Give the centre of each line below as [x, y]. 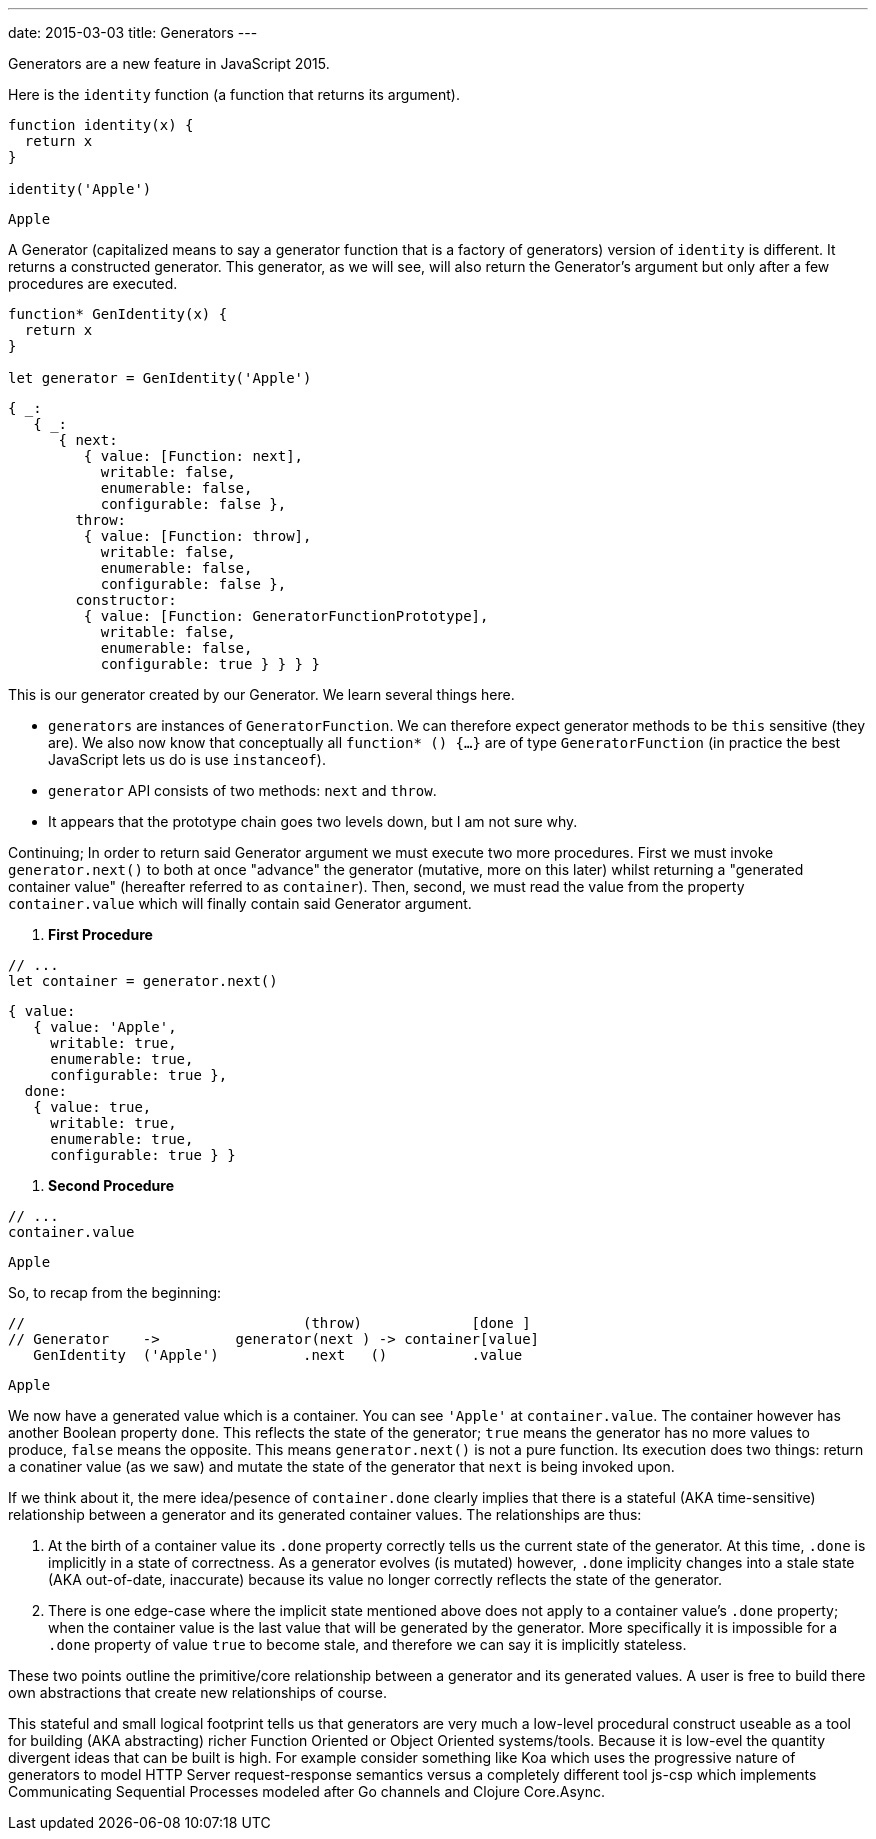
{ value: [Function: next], [193, 456]
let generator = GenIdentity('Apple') [160, 378]
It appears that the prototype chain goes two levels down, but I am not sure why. [313, 821]
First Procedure [100, 934]
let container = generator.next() [143, 981]
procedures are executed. [93, 283]
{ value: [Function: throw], [197, 536]
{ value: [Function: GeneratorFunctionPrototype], [286, 616]
